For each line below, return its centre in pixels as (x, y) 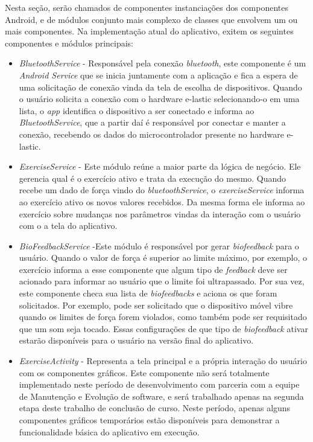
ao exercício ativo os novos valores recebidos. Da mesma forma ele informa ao (162, 201)
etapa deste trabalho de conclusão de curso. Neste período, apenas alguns (155, 408)
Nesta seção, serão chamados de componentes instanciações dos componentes (147, 7)
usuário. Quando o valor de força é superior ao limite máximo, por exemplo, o (163, 258)
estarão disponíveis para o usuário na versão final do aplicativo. (136, 340)
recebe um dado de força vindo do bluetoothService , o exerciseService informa (162, 190)
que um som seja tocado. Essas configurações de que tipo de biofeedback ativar (163, 328)
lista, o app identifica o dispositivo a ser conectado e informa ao (137, 110)
